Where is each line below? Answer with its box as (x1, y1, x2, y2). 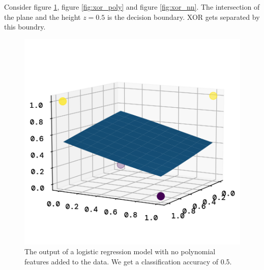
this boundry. (4, 21, 46, 32)
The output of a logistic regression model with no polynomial (24, 246, 216, 257)
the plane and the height (4, 11, 81, 22)
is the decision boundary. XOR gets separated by (107, 11, 260, 22)
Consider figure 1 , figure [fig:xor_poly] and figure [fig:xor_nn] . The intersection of (4, 2, 260, 12)
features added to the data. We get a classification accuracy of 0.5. (24, 256, 232, 266)
